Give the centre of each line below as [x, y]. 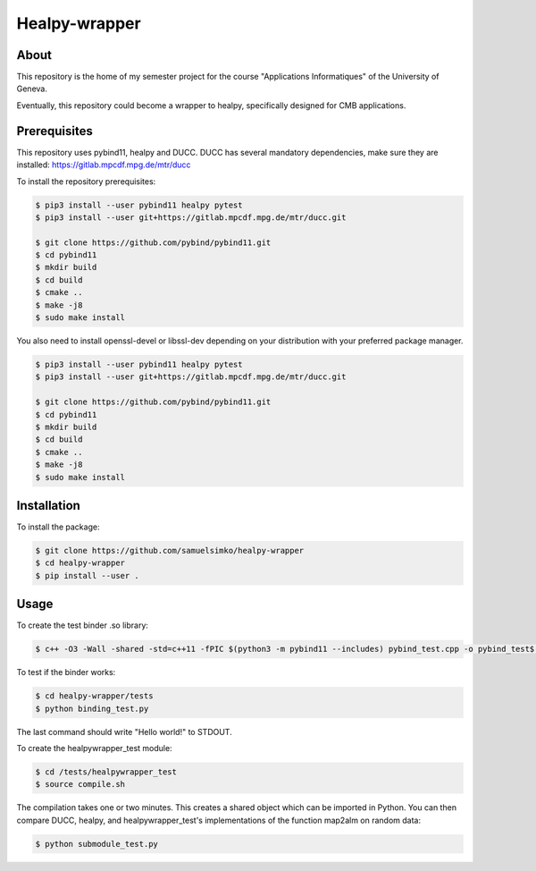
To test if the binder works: [66, 672]
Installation [48, 505]
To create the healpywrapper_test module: [95, 748]
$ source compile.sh [80, 784]
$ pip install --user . [88, 575]
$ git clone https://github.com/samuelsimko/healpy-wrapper [170, 550]
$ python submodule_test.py [96, 844]
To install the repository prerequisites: [86, 181]
